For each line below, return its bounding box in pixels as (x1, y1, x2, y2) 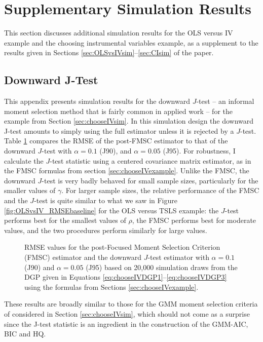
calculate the (4, 155, 44, 166)
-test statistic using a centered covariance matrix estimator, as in (50, 155, 251, 166)
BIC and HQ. (4, 328, 46, 339)
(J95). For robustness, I (163, 145, 236, 156)
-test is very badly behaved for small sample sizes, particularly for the (42, 175, 258, 185)
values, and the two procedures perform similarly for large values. (4, 224, 207, 235)
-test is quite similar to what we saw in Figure (34, 195, 177, 206)
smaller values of (4, 185, 56, 196)
